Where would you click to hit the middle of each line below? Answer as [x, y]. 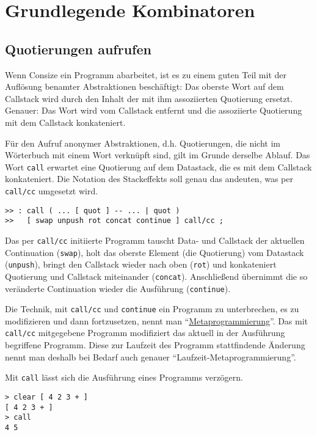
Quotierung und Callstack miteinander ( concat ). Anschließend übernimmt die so [156, 276]
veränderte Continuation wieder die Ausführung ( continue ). [118, 288]
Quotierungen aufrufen [78, 49]
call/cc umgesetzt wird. [52, 190]
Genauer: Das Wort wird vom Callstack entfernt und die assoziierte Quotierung [154, 110]
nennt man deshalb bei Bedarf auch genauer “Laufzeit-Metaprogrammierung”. [151, 356]
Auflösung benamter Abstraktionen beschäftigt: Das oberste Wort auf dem [144, 86]
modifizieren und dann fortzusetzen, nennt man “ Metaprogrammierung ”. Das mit [157, 320]
